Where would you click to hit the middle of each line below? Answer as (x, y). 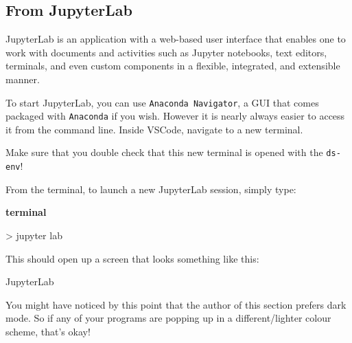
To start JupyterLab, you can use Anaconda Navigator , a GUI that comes (162, 102)
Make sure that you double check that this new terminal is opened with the (164, 152)
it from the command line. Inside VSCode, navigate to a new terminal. (154, 129)
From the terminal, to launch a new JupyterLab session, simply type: (151, 189)
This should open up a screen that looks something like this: (132, 258)
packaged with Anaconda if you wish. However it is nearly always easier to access (175, 116)
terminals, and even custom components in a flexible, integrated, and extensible (173, 66)
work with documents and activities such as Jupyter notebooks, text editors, (166, 52)
